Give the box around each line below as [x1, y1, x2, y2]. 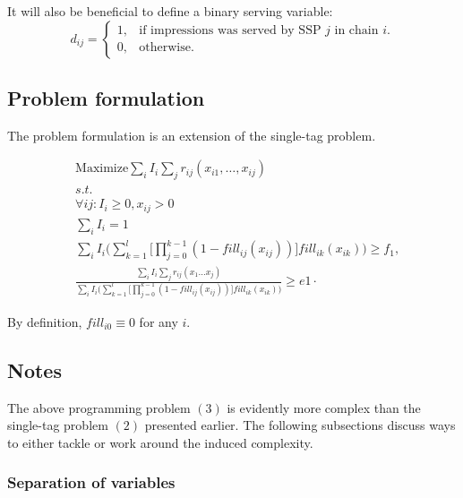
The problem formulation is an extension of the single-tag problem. [7, 125, 376, 144]
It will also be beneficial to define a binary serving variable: [7, 2, 333, 20]
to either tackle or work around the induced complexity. [7, 433, 313, 451]
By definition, [7, 312, 82, 331]
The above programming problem [7, 398, 191, 416]
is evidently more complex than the [227, 398, 421, 416]
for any [139, 312, 178, 331]
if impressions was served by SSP [139, 24, 322, 38]
